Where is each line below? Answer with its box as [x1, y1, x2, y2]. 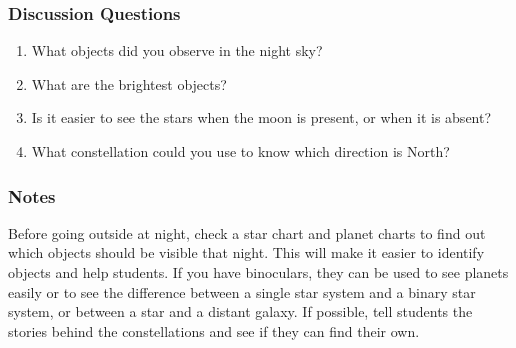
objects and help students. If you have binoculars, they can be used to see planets [8, 262, 509, 282]
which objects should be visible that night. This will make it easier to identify [8, 242, 485, 263]
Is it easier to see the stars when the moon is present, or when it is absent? [31, 107, 492, 128]
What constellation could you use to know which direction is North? [31, 141, 450, 161]
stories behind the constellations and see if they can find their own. [8, 320, 420, 341]
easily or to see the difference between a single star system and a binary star [8, 281, 476, 302]
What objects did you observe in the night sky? [31, 40, 323, 61]
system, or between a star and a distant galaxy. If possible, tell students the [8, 301, 473, 322]
